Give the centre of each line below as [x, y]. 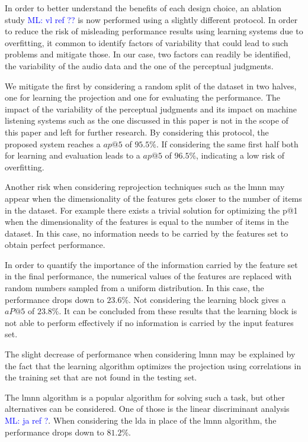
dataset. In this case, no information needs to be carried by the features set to [147, 233]
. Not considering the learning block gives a [207, 299]
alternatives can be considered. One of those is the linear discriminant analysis [147, 409]
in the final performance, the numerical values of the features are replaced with [148, 276]
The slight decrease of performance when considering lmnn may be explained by [150, 354]
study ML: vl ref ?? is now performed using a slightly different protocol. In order [151, 19]
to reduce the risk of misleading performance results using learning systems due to [154, 31]
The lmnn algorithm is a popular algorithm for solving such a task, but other [145, 397]
